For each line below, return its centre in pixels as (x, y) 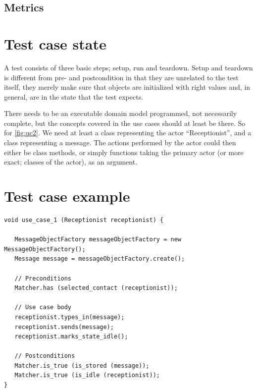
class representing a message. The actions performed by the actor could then (120, 142)
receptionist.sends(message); (64, 327)
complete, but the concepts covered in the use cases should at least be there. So (125, 123)
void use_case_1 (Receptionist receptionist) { (84, 220)
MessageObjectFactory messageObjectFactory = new (98, 240)
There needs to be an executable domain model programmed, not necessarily (121, 113)
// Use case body (43, 308)
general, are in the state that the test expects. (74, 96)
